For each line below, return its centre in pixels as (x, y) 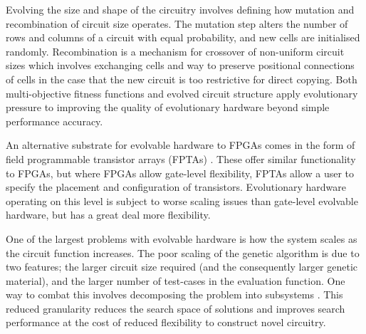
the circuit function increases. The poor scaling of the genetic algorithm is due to (183, 252)
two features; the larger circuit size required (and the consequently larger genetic (182, 267)
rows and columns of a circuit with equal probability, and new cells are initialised (183, 37)
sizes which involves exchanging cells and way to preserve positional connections (180, 65)
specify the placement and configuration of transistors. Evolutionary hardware (176, 187)
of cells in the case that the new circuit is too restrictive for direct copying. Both (182, 79)
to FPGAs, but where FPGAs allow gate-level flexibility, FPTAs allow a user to (180, 173)
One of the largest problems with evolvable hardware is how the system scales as (182, 238)
